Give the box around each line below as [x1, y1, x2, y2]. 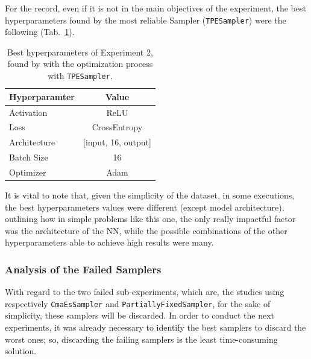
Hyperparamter [9, 90, 75, 103]
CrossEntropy [92, 121, 143, 133]
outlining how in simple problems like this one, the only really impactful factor [5, 212, 296, 225]
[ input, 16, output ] [83, 136, 151, 148]
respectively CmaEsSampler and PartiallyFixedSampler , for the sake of [5, 297, 271, 310]
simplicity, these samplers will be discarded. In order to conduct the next [5, 309, 274, 322]
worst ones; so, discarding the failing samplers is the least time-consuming [5, 332, 278, 345]
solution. [5, 345, 37, 357]
